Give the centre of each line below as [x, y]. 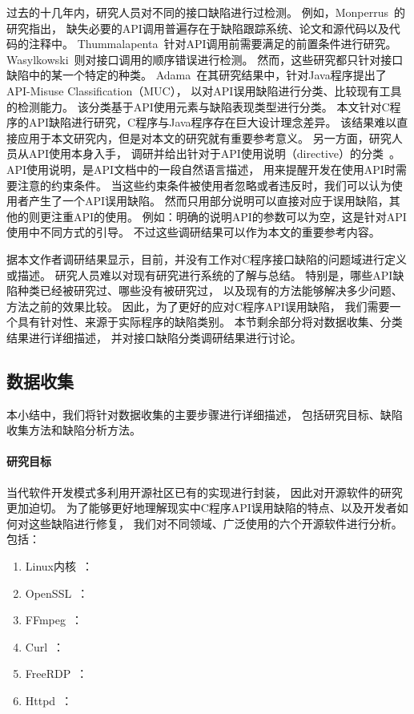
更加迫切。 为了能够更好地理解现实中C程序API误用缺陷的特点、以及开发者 [202, 508]
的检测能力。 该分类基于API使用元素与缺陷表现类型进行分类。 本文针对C [198, 106]
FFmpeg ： [54, 620]
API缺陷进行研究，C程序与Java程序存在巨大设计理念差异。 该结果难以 [213, 122]
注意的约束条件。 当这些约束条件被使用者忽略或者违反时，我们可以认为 [204, 185]
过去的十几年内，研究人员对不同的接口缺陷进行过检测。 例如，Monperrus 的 [206, 12]
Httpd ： [49, 700]
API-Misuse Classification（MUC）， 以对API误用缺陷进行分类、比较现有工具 [204, 90]
